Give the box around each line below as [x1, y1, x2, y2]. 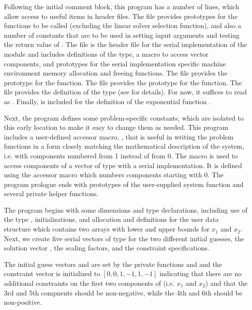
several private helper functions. [4, 188, 99, 199]
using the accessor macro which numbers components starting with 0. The [4, 170, 224, 180]
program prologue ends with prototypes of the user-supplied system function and [4, 179, 244, 189]
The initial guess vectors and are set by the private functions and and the [4, 259, 222, 269]
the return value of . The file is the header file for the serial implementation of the [4, 39, 247, 49]
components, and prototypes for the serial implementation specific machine [4, 58, 226, 68]
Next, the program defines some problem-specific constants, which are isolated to [4, 112, 244, 123]
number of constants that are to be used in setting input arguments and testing [4, 30, 240, 40]
